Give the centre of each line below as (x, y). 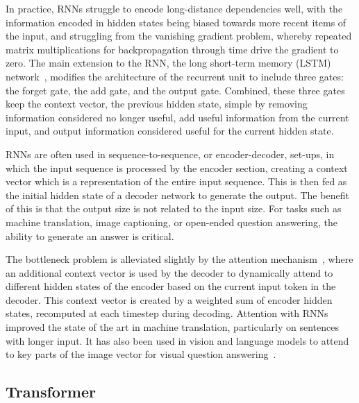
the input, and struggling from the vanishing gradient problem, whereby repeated (179, 36)
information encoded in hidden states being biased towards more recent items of (176, 22)
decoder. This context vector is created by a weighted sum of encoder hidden (169, 299)
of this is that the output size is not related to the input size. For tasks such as (174, 208)
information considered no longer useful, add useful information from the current (177, 117)
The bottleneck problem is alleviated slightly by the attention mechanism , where (179, 259)
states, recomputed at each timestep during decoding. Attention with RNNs (167, 313)
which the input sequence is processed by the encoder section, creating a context (177, 168)
